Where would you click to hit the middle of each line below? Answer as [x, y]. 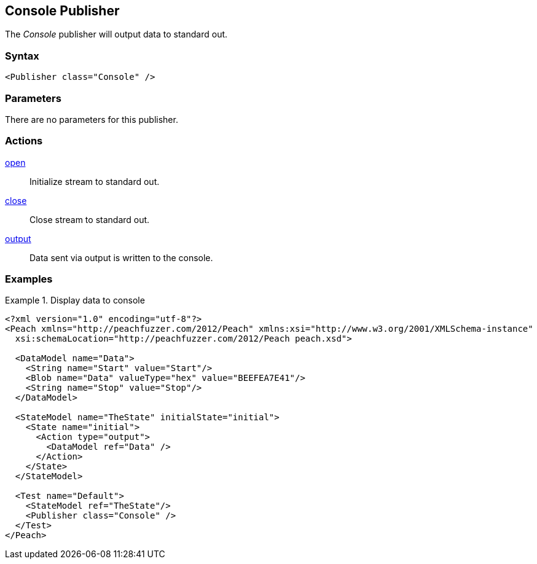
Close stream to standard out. [90, 219]
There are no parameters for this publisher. [92, 119]
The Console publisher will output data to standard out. [116, 34]
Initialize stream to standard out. [95, 181]
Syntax [22, 56]
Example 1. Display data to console [75, 300]
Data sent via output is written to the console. [121, 257]
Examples [29, 279]
